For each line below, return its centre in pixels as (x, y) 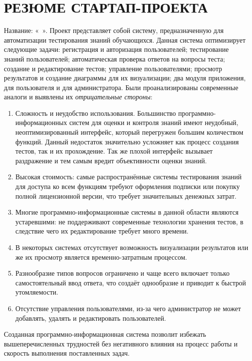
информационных (41, 122)
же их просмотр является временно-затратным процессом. (101, 257)
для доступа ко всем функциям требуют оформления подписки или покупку (127, 186)
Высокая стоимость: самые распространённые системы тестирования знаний (128, 177)
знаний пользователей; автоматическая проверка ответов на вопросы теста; (115, 58)
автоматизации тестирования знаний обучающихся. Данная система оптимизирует (125, 39)
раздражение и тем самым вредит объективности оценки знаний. (111, 160)
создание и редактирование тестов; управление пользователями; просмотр (113, 68)
